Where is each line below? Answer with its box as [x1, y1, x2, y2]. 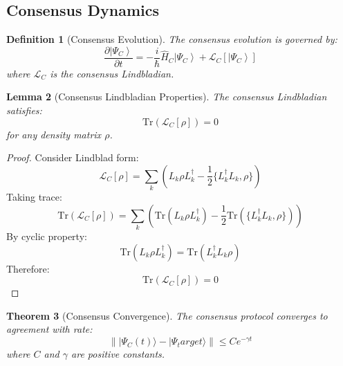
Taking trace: [6, 190, 62, 204]
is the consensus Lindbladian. [50, 66, 174, 80]
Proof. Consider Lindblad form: [6, 150, 139, 165]
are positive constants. [71, 347, 165, 361]
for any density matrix [6, 127, 102, 141]
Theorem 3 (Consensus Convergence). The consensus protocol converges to [6, 308, 328, 322]
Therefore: [6, 261, 50, 275]
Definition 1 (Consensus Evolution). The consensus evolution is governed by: [6, 32, 337, 46]
